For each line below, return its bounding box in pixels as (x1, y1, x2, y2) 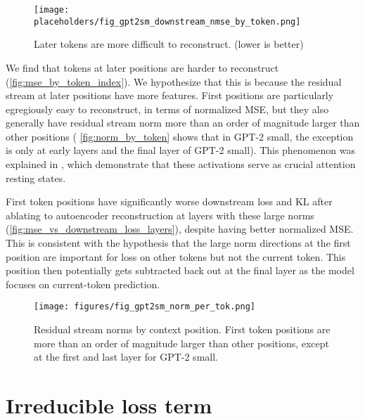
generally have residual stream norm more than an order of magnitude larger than (6, 115, 360, 130)
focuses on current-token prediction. (6, 276, 160, 291)
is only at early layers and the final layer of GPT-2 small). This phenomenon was (6, 143, 355, 157)
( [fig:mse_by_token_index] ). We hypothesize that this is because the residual (6, 74, 342, 89)
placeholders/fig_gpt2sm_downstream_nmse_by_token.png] (34, 16, 301, 27)
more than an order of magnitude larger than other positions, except (34, 335, 330, 350)
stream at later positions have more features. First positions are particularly (6, 88, 334, 103)
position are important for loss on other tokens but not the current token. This (6, 249, 346, 264)
